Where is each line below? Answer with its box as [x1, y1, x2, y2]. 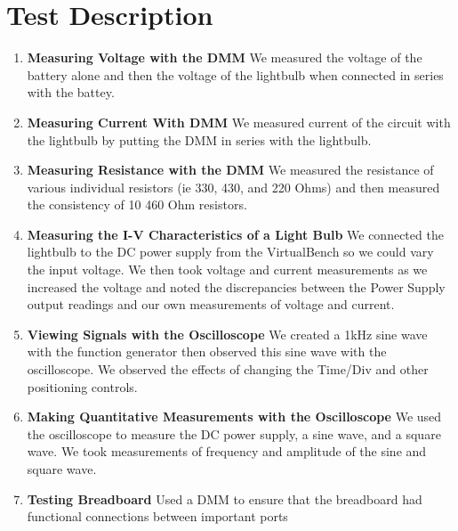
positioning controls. [27, 377, 138, 396]
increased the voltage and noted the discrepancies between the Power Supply [27, 277, 446, 296]
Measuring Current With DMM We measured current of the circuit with [27, 112, 451, 131]
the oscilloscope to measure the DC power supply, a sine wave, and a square [27, 424, 441, 443]
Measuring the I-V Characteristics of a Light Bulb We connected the [27, 225, 444, 243]
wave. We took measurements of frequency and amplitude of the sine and [27, 442, 427, 461]
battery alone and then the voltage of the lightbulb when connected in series [27, 65, 444, 84]
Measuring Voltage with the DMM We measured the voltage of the [27, 48, 422, 67]
